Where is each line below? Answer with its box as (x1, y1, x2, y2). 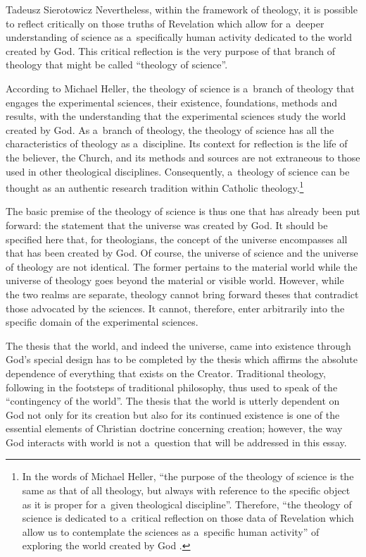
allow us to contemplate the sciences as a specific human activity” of (22, 524, 320, 539)
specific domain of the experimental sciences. (6, 314, 198, 329)
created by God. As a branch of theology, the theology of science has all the (6, 122, 334, 137)
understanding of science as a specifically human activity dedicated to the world (6, 30, 352, 44)
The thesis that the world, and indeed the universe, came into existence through (6, 338, 351, 353)
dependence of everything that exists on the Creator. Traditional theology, (6, 365, 326, 380)
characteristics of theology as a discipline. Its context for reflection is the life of (6, 136, 348, 151)
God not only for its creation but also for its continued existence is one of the (6, 407, 340, 422)
